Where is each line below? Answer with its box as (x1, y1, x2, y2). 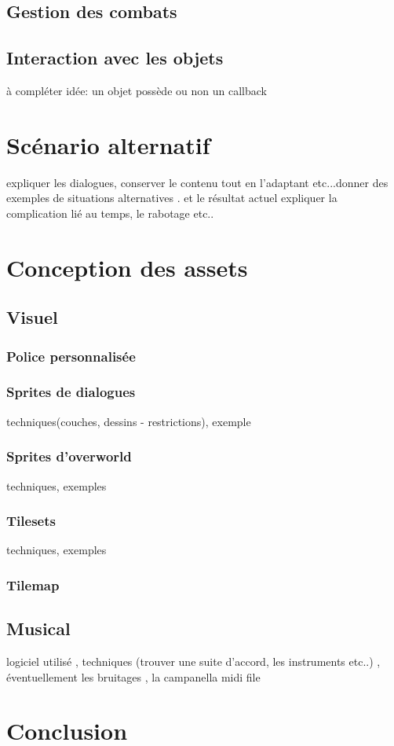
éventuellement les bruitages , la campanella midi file (6, 668, 261, 685)
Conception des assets (6, 251, 248, 283)
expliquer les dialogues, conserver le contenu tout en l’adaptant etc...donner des (6, 174, 389, 190)
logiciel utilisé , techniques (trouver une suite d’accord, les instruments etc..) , (6, 652, 381, 669)
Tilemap (6, 575, 60, 594)
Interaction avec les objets (6, 46, 224, 70)
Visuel (6, 305, 58, 329)
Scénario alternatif (6, 128, 210, 160)
